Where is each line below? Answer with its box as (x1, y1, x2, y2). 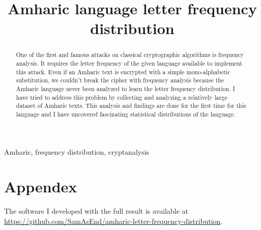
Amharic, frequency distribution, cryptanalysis (4, 146, 150, 157)
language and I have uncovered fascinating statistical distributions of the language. (16, 109, 236, 118)
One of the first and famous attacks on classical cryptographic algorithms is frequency (16, 50, 244, 59)
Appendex (4, 176, 77, 197)
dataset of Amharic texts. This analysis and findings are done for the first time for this (16, 101, 246, 110)
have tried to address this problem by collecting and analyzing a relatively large (16, 93, 227, 101)
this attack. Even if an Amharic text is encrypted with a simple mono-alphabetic (16, 67, 230, 76)
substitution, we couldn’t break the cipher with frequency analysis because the (16, 76, 224, 84)
